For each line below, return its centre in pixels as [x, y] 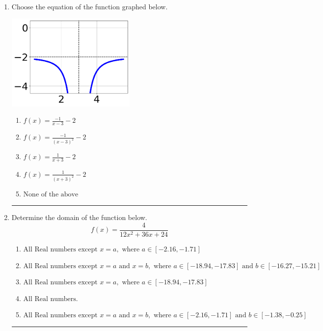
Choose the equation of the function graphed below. [90, 6]
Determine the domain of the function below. [79, 217]
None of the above [51, 194]
